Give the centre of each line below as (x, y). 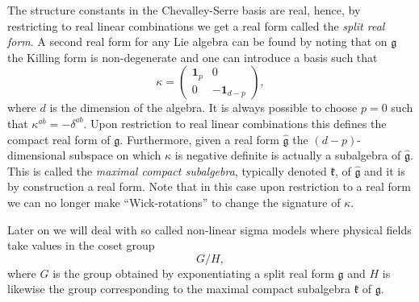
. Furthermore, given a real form (199, 139)
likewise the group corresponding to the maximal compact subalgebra (179, 289)
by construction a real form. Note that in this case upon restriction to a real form (209, 186)
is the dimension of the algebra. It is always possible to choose (203, 108)
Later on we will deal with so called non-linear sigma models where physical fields (209, 229)
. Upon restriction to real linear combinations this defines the (235, 123)
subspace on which (115, 155)
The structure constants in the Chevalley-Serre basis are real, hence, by (184, 10)
